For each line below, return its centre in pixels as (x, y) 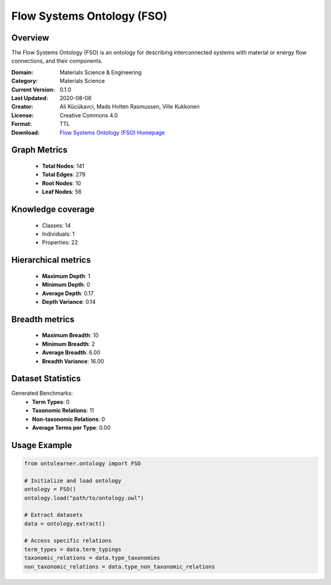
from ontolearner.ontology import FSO (82, 463)
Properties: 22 (60, 242)
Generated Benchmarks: (42, 393)
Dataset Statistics (46, 378)
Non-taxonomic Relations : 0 (69, 419)
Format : (21, 124)
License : (22, 115)
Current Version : (33, 90)
